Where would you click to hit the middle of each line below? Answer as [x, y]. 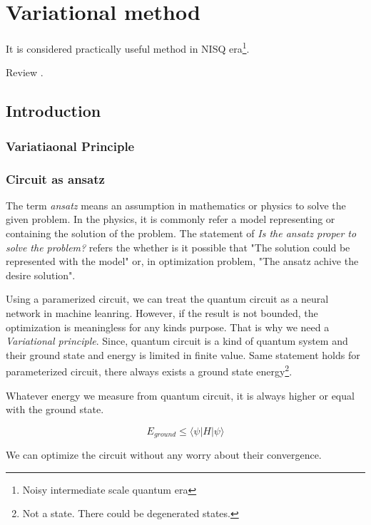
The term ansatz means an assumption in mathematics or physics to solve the [176, 205]
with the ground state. [55, 409]
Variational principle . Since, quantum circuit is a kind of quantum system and [177, 341]
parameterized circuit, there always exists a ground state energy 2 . [149, 370]
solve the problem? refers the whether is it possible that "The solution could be [178, 247]
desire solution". [41, 275]
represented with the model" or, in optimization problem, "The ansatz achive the [182, 261]
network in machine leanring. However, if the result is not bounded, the [162, 312]
